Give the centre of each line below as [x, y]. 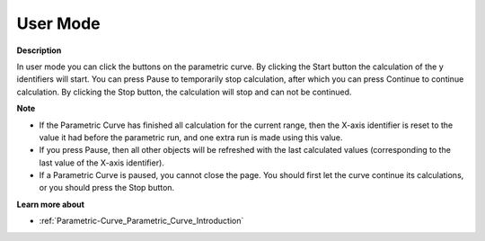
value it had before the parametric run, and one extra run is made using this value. [191, 137]
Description [39, 50]
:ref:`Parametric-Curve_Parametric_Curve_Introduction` [141, 221]
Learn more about [51, 204]
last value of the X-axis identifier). [102, 163]
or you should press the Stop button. [107, 188]
